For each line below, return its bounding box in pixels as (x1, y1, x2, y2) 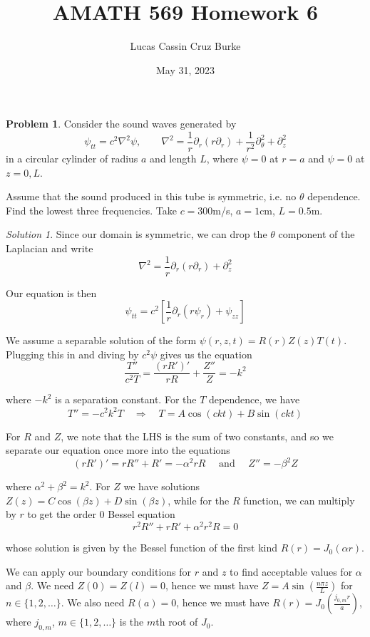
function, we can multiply (243, 492, 355, 507)
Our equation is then (6, 285, 97, 300)
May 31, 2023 (155, 62, 215, 77)
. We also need (61, 595, 125, 610)
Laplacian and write (6, 240, 93, 255)
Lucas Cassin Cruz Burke (130, 38, 241, 53)
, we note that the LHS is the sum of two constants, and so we (61, 428, 334, 443)
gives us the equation (160, 346, 252, 361)
